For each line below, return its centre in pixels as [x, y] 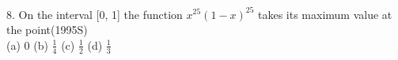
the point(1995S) [47, 30]
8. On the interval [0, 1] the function [95, 14]
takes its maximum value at [325, 14]
